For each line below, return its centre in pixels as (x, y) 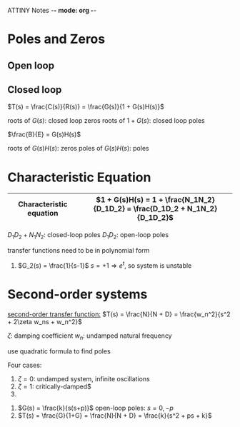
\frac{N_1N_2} (190, 200)
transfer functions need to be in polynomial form (79, 251)
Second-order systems (77, 294)
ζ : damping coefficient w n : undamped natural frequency (90, 336)
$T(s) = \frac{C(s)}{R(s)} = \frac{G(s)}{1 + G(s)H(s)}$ (86, 107)
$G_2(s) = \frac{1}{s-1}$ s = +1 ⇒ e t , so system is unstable (105, 265)
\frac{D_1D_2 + (159, 209)
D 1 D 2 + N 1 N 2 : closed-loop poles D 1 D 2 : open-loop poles (88, 236)
